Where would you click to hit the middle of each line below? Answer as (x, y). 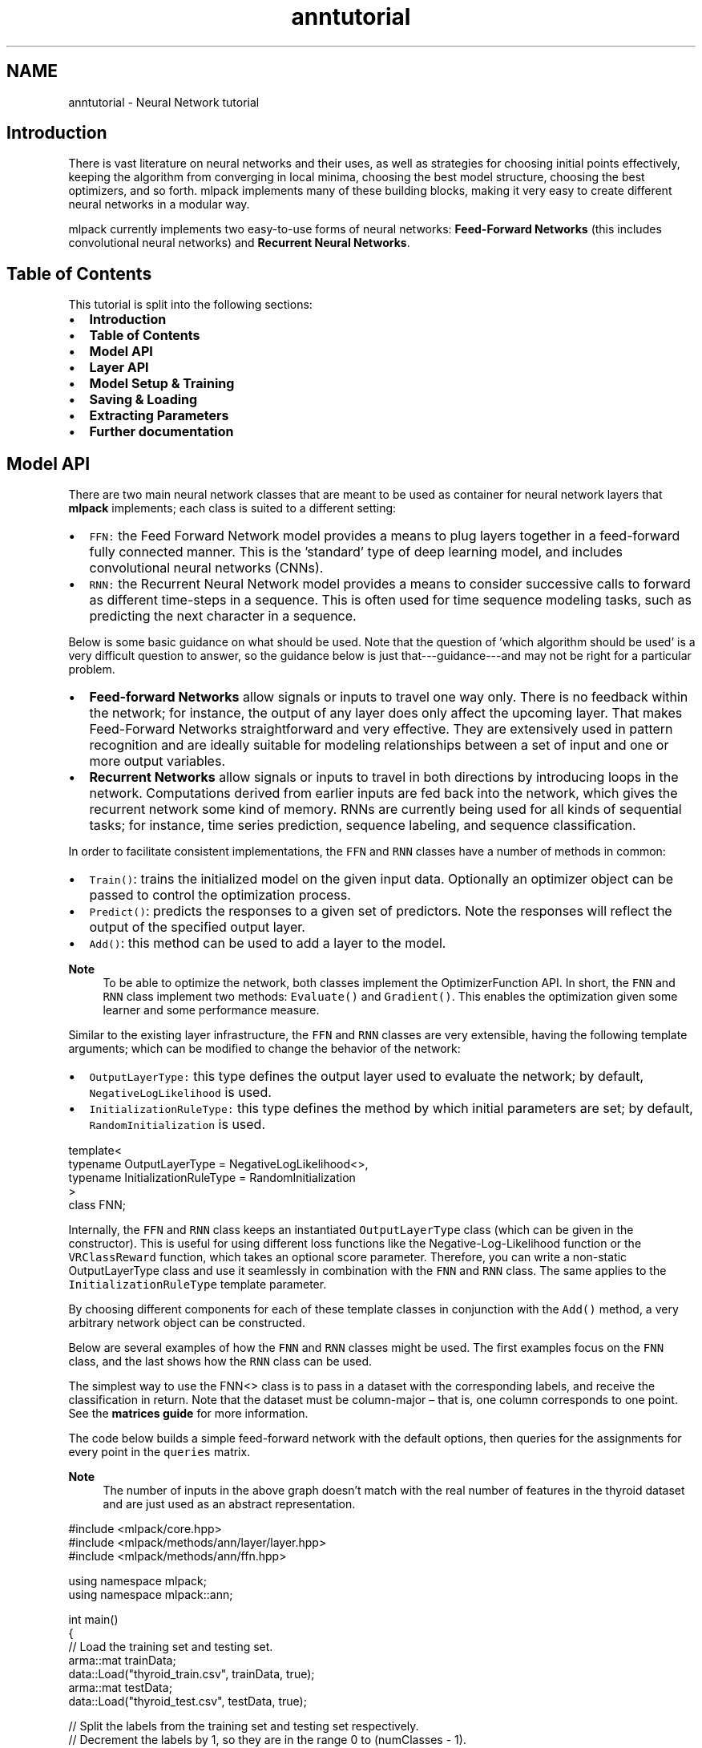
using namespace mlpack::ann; (151, 1595)
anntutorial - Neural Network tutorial (164, 102)
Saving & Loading (143, 400)
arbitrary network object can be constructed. (187, 1323)
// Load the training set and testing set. (171, 1647)
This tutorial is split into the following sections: (190, 305)
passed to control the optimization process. (220, 895)
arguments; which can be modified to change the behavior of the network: (264, 1049)
